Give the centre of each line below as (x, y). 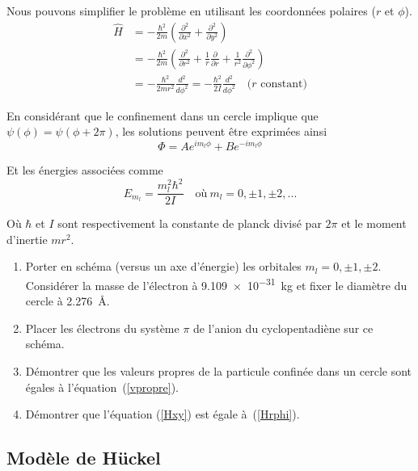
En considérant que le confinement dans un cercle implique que (163, 115)
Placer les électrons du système (102, 328)
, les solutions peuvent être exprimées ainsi (221, 131)
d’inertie (27, 239)
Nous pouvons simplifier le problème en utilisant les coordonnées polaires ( (191, 11)
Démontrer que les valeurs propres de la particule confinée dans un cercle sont (218, 371)
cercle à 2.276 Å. (68, 301)
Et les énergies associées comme (85, 169)
